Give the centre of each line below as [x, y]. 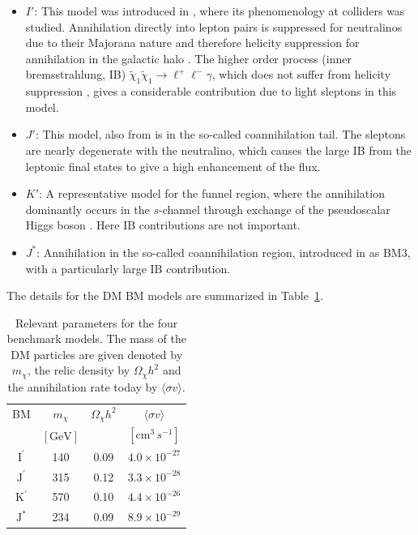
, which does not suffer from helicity [301, 74]
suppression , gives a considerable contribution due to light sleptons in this [211, 91]
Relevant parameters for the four [96, 322]
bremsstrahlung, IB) [76, 74]
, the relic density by [79, 370]
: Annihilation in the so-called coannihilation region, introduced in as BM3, [224, 252]
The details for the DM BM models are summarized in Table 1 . [165, 295]
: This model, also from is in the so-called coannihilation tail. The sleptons [220, 134]
